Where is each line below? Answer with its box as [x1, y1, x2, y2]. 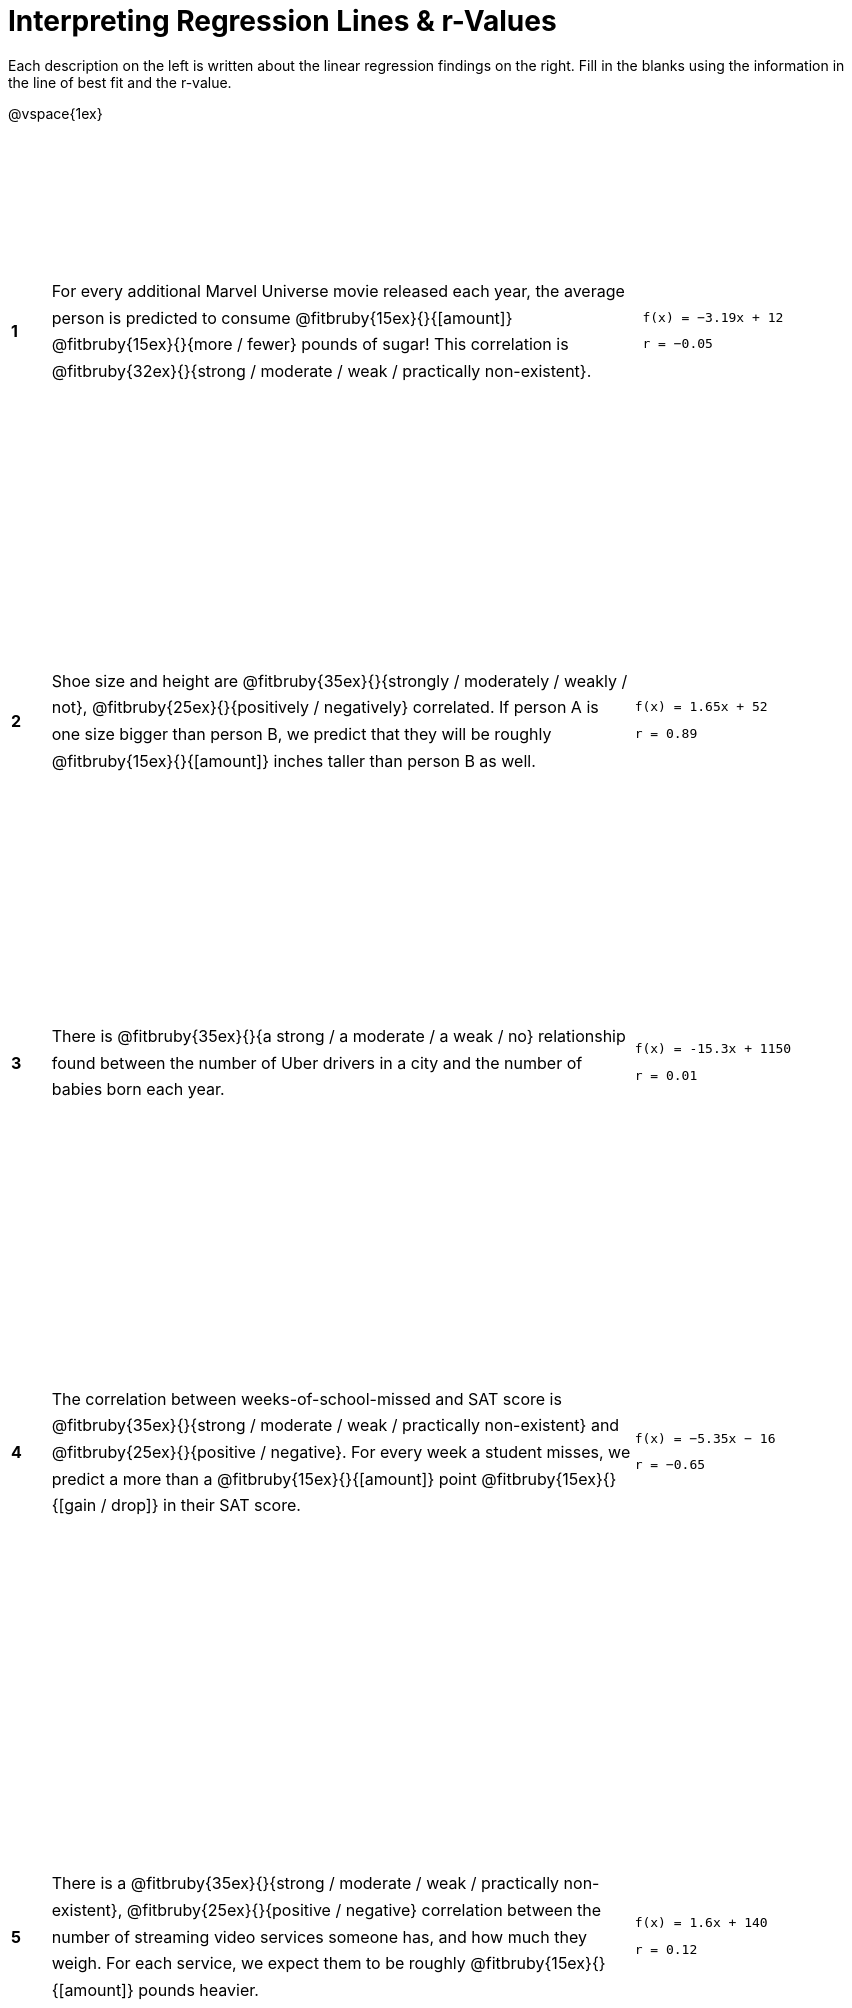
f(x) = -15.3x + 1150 [634, 1041, 792, 1057]
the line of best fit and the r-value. [8, 73, 232, 91]
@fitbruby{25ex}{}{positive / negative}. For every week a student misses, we [51, 1441, 631, 1462]
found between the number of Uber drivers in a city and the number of [51, 1052, 583, 1073]
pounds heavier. [138, 1979, 259, 2000]
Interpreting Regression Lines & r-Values [8, 4, 557, 38]
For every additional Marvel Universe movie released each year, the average [51, 281, 625, 302]
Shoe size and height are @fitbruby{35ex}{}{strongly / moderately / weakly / [51, 670, 628, 691]
